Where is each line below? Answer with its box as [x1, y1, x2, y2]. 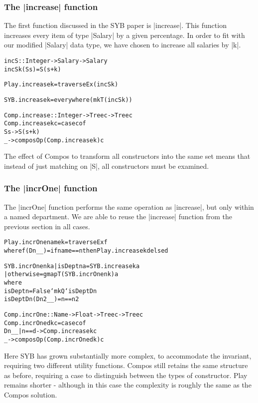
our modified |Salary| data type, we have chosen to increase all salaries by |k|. [4, 39, 241, 50]
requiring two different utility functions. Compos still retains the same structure [4, 360, 248, 371]
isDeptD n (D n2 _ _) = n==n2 [4, 296, 79, 303]
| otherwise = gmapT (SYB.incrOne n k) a [4, 271, 119, 278]
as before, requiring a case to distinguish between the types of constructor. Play [4, 370, 248, 380]
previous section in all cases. [4, 221, 90, 231]
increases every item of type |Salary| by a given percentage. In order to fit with [4, 29, 245, 40]
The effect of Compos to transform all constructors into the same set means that [4, 151, 251, 161]
